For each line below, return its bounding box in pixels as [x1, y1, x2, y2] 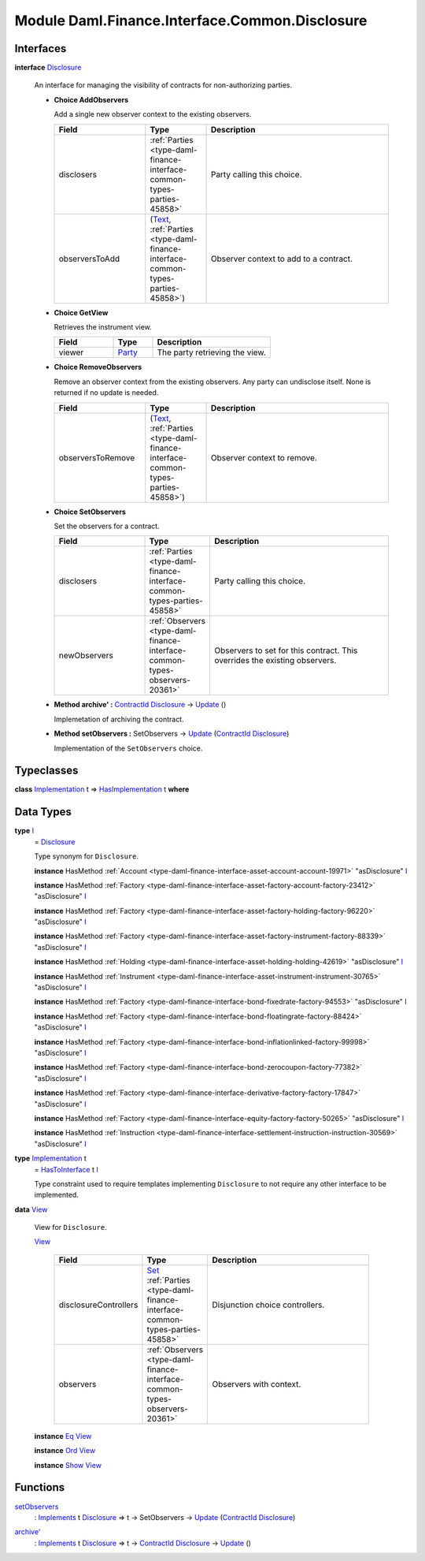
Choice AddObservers [54, 95, 129, 104]
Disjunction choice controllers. [212, 1299, 325, 1310]
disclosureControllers [58, 1299, 139, 1310]
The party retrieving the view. [157, 347, 267, 358]
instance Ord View [34, 1446, 96, 1455]
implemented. [34, 1190, 79, 1200]
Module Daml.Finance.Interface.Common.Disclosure [14, 12, 368, 29]
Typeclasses [14, 764, 79, 777]
